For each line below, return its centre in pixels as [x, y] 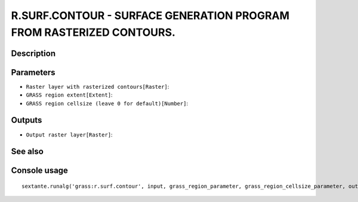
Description [33, 53]
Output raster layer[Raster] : [69, 135]
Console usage [40, 171]
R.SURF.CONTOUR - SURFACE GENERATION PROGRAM [150, 15]
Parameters [33, 72]
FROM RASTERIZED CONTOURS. [93, 32]
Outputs [27, 120]
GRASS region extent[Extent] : [69, 95]
